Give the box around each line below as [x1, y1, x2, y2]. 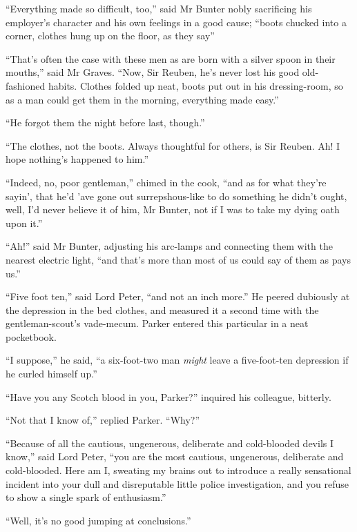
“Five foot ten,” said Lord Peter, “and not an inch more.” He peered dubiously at [6, 289, 350, 304]
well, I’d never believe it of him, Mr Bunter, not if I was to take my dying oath [6, 202, 340, 217]
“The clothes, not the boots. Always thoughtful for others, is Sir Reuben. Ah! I [6, 138, 340, 152]
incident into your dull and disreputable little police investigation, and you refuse [6, 476, 349, 491]
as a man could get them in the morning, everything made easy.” [6, 92, 279, 106]
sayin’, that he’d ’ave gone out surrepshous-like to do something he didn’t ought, [6, 188, 347, 203]
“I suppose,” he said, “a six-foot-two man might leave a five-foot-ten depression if [6, 353, 349, 367]
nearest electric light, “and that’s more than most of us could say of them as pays [6, 252, 351, 266]
